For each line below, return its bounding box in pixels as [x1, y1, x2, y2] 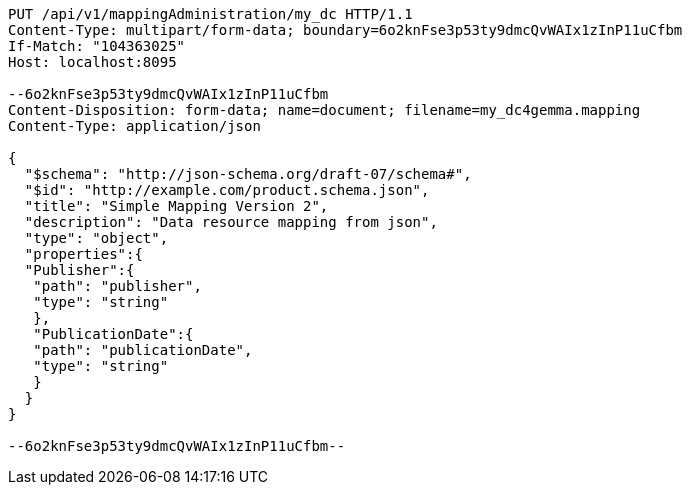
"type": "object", [24, 230, 169, 246]
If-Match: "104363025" [8, 38, 186, 54]
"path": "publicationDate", [33, 342, 253, 358]
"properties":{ [24, 246, 143, 262]
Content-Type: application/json [8, 118, 261, 134]
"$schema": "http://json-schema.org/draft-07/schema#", [24, 166, 472, 182]
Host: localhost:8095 [8, 54, 177, 70]
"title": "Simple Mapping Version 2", [24, 198, 329, 214]
